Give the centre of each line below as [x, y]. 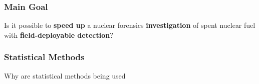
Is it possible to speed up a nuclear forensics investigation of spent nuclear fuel [130, 25]
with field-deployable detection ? [59, 35]
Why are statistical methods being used [65, 75]
